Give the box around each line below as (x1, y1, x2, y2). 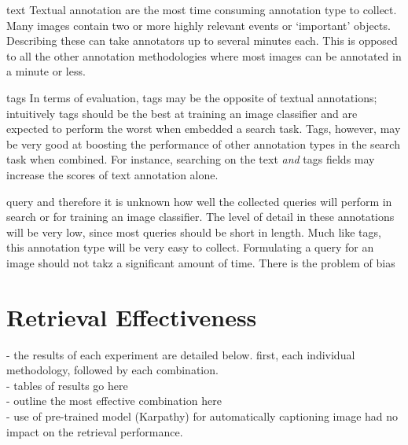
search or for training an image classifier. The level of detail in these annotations (6, 208, 395, 225)
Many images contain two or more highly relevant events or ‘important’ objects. (6, 17, 391, 33)
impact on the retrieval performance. (6, 423, 183, 439)
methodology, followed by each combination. (6, 362, 219, 378)
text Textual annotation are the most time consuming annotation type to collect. (6, 2, 397, 17)
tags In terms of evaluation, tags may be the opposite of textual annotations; (6, 89, 377, 105)
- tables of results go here (6, 377, 128, 393)
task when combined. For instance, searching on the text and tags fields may (6, 151, 375, 167)
